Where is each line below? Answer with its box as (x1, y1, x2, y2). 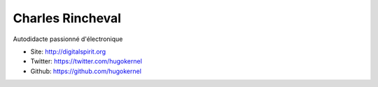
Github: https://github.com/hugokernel (30, 67, 141, 75)
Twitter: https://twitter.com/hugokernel (30, 57, 143, 65)
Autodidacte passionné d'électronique (13, 35, 123, 43)
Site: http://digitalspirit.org (30, 47, 106, 56)
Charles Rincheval (13, 10, 122, 26)
